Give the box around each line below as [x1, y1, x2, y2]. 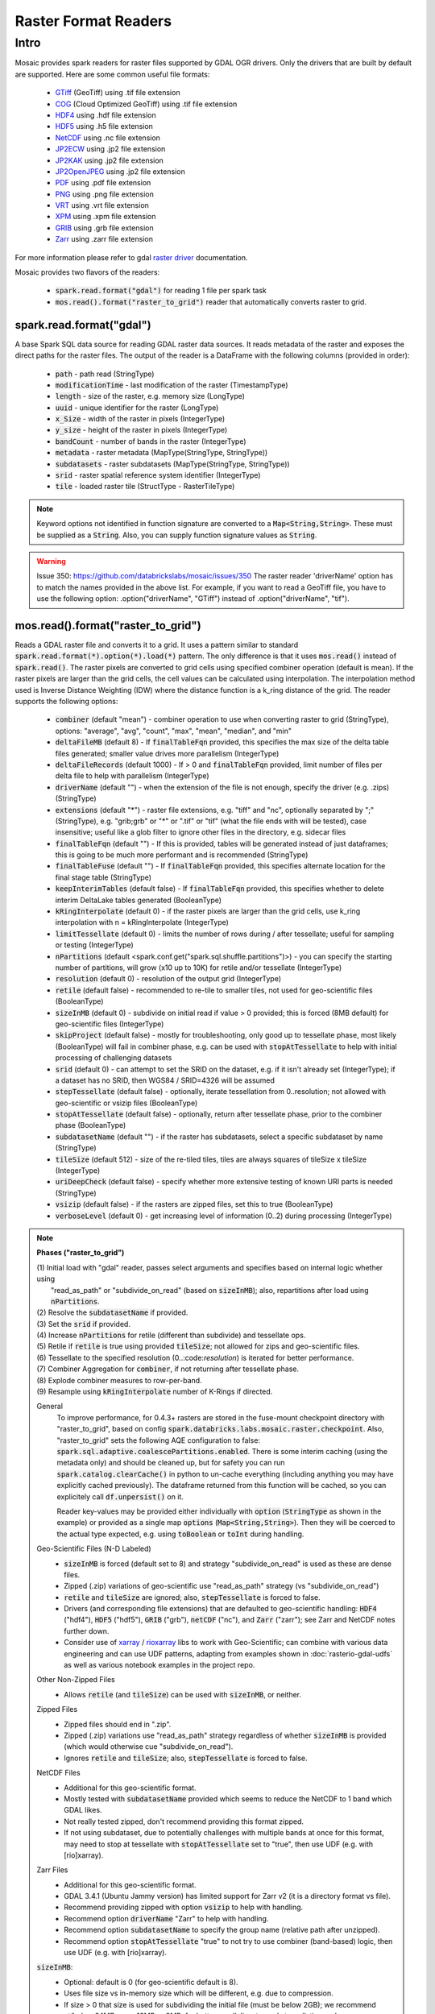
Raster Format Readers [14, 12, 172, 30]
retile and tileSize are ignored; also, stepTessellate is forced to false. [64, 1592, 321, 1602]
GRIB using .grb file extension [55, 222, 154, 233]
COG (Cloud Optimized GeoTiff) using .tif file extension [55, 99, 238, 109]
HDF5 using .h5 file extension [55, 122, 153, 131]
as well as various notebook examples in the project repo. [64, 1660, 255, 1670]
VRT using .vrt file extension [55, 201, 149, 210]
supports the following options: [14, 697, 118, 706]
